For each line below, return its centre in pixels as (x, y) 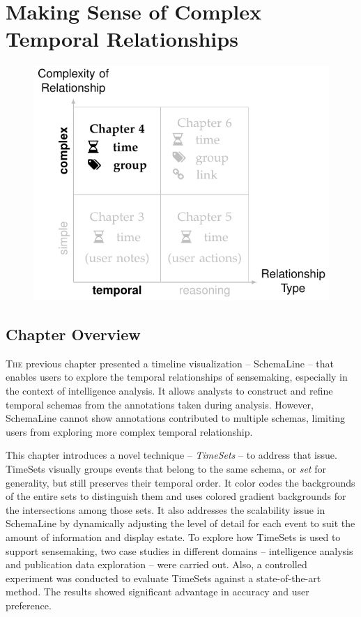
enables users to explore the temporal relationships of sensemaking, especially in (177, 377)
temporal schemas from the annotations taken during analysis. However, (160, 404)
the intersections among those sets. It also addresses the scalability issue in (166, 509)
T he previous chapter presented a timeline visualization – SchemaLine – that (170, 363)
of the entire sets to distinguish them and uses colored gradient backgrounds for (176, 496)
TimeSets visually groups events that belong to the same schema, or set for (166, 469)
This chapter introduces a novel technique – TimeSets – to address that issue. (171, 455)
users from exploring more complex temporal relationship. (129, 431)
